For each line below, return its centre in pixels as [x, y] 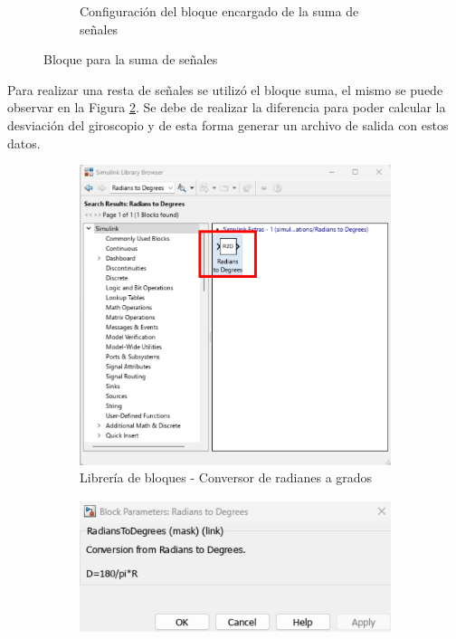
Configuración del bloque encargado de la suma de [219, 11]
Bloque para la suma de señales [131, 59]
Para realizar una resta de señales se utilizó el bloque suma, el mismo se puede [225, 89]
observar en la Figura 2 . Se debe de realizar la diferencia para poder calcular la [227, 107]
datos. [24, 143]
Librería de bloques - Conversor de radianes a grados [226, 477]
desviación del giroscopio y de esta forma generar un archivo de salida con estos [228, 124]
